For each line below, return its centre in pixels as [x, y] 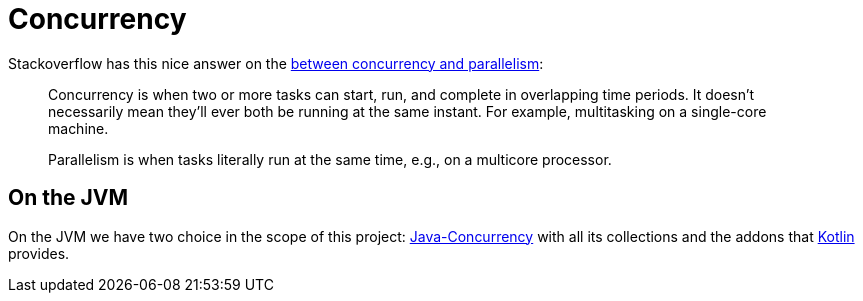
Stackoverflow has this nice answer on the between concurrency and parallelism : [276, 63]
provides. [39, 253]
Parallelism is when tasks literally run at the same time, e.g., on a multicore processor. [330, 159]
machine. [78, 128]
